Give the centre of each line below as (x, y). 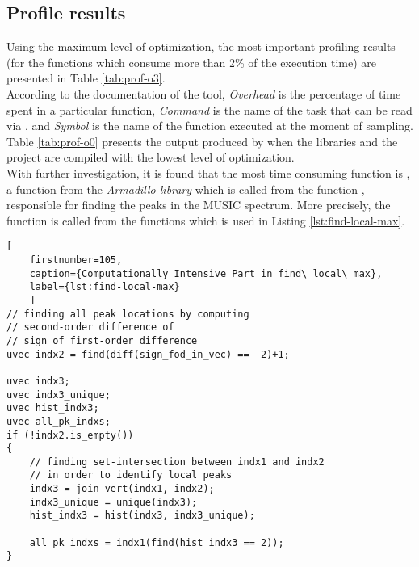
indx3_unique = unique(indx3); (113, 502)
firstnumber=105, (76, 260)
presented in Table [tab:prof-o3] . (86, 78)
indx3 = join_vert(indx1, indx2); (122, 489)
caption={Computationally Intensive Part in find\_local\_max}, (206, 273)
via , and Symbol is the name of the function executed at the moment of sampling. (210, 126)
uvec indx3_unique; (59, 395)
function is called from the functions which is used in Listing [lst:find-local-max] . (206, 220)
